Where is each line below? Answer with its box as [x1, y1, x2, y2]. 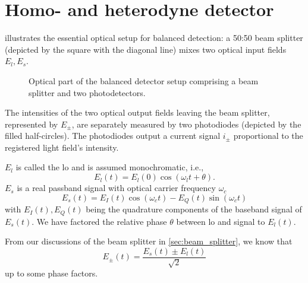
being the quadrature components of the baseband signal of [86, 203, 302, 215]
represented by [5, 117, 58, 130]
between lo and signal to [176, 215, 265, 227]
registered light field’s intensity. [5, 141, 119, 153]
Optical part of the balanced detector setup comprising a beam [29, 74, 259, 87]
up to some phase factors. [5, 267, 98, 279]
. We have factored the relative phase [32, 215, 167, 227]
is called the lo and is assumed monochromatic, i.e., [15, 161, 204, 173]
